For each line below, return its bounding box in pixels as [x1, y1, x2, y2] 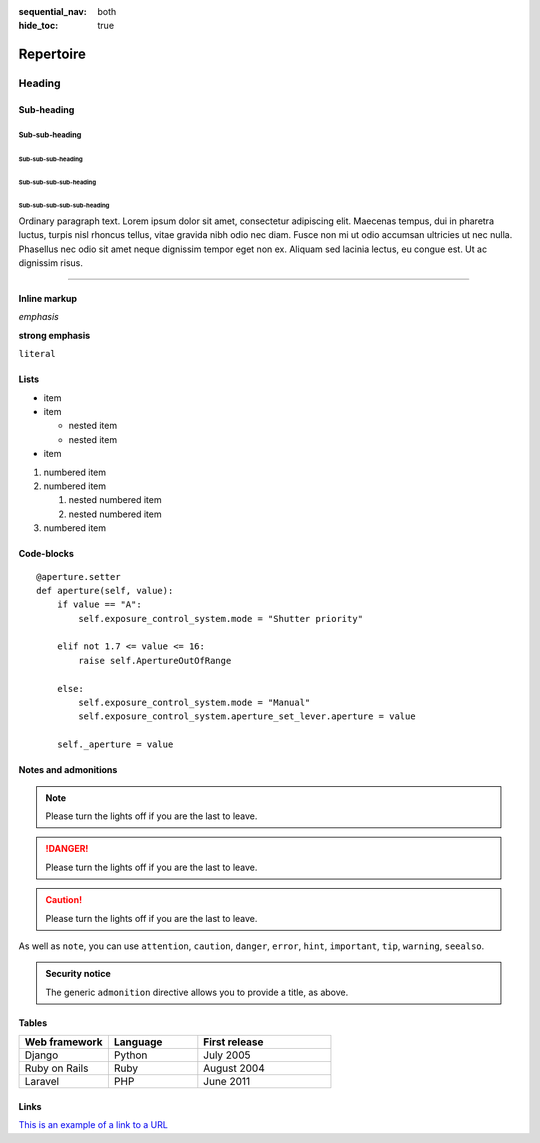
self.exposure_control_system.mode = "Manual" [78, 697, 311, 709]
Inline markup [18, 293, 78, 305]
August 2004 [203, 1061, 265, 1075]
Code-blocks [18, 548, 75, 560]
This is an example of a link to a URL [18, 1119, 169, 1131]
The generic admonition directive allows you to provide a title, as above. [45, 986, 349, 998]
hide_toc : [18, 20, 59, 32]
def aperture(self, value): [36, 585, 174, 596]
